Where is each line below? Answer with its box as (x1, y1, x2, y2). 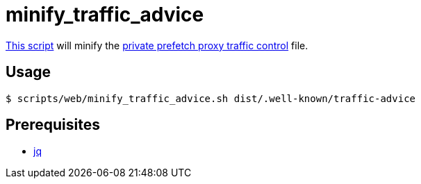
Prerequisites (6, 116, 100, 134)
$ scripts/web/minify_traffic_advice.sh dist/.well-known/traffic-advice (6, 92, 416, 104)
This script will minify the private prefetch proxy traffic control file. (6, 39, 308, 51)
